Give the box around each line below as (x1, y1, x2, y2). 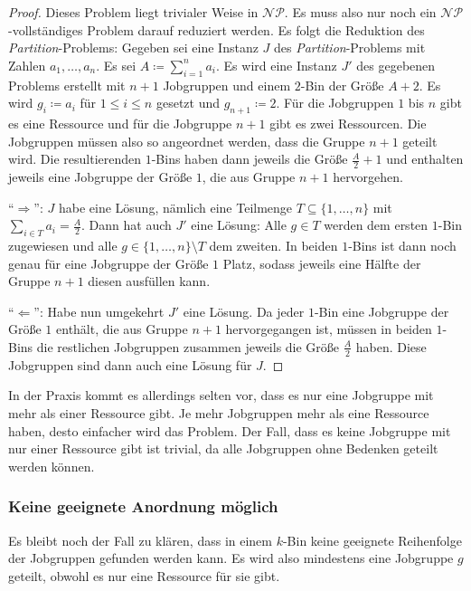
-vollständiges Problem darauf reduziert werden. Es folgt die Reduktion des (8, 20, 425, 39)
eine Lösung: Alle (191, 215, 287, 234)
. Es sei (96, 55, 137, 74)
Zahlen (8, 55, 46, 74)
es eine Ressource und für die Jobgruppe (8, 113, 232, 132)
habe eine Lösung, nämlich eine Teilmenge (58, 197, 293, 216)
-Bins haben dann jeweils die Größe (151, 149, 348, 168)
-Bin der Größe (300, 75, 384, 94)
